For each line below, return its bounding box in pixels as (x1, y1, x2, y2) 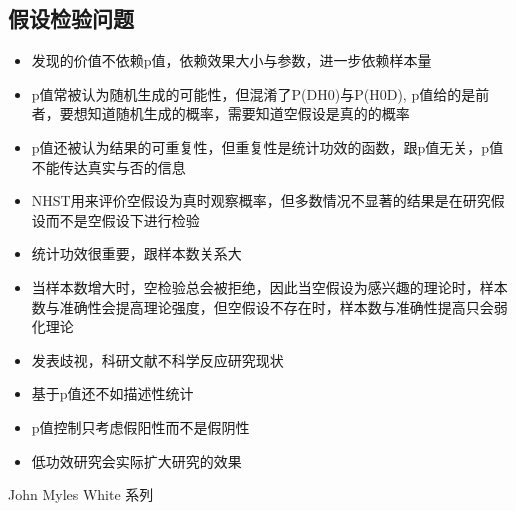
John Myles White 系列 (8, 484, 154, 505)
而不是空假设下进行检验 (45, 209, 200, 230)
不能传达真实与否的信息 (31, 156, 186, 177)
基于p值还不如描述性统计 (31, 383, 194, 404)
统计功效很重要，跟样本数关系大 (31, 243, 242, 264)
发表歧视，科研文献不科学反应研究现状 (31, 349, 284, 370)
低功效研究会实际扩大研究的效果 (31, 450, 242, 471)
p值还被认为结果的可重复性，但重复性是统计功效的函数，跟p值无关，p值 (31, 136, 504, 157)
